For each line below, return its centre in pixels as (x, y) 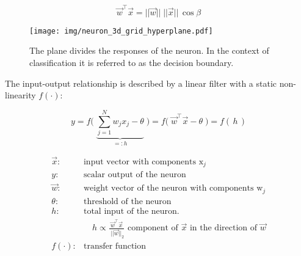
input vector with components (140, 162)
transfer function (115, 247)
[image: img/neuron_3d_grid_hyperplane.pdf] (121, 31)
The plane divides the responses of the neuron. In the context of (149, 50)
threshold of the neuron (127, 201)
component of (153, 228)
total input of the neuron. (131, 211)
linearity (20, 95)
